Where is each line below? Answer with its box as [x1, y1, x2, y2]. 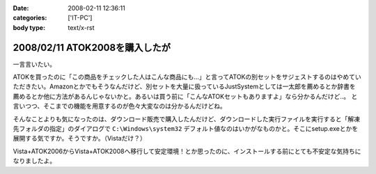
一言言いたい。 [13, 60, 56, 68]
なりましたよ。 [13, 157, 56, 165]
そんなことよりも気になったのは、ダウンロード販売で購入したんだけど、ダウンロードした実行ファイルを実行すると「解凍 [13, 115, 361, 123]
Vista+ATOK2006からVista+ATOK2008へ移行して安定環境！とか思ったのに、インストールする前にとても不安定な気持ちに [13, 147, 361, 155]
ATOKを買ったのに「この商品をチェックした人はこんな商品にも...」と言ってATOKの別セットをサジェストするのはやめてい [13, 73, 361, 81]
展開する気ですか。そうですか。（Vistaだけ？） [13, 134, 146, 143]
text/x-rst [68, 23, 95, 31]
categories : [13, 14, 47, 22]
